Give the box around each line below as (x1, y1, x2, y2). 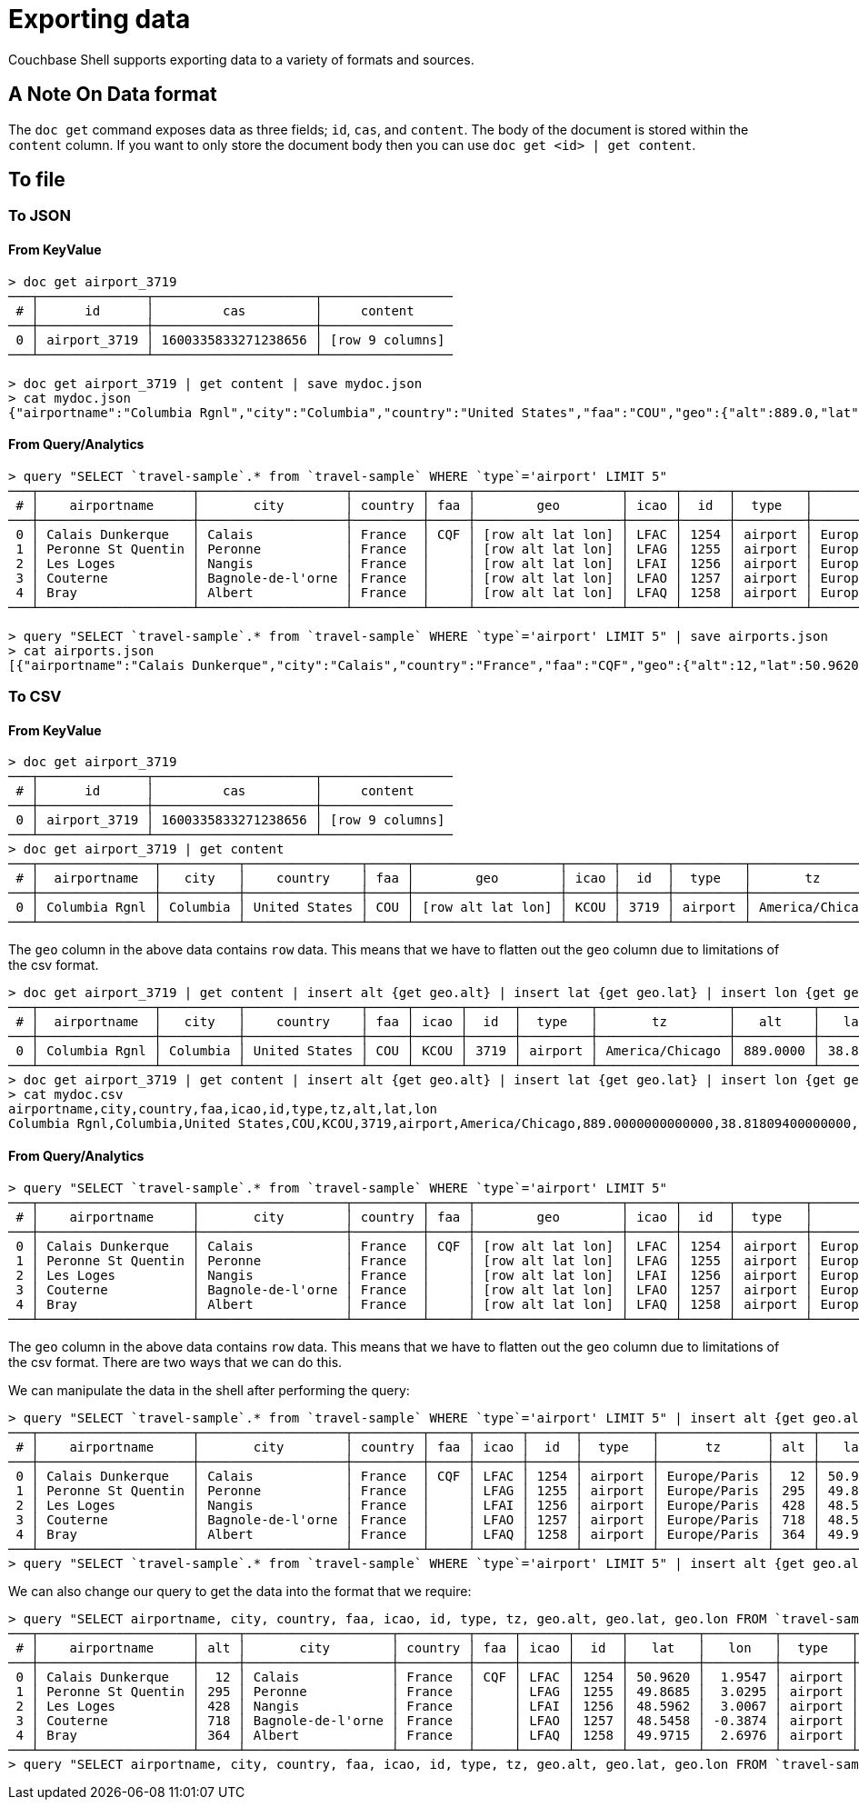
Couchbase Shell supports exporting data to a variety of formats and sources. (8, 51, 474, 67)
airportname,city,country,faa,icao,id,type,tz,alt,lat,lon (8, 1102, 438, 1117)
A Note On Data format (8, 83, 217, 106)
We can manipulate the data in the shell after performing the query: (8, 1382, 410, 1398)
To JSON (8, 206, 71, 225)
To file (8, 168, 65, 192)
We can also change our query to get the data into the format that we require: (8, 1582, 472, 1599)
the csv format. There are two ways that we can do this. (8, 1353, 343, 1370)
